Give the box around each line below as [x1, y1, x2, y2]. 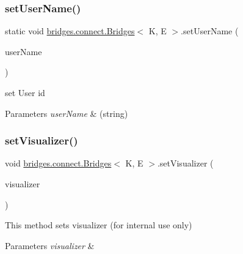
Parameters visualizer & [5, 239, 95, 252]
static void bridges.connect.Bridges [5, 24, 135, 37]
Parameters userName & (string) [5, 106, 128, 119]
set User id [5, 86, 45, 99]
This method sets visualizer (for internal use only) [5, 219, 192, 231]
